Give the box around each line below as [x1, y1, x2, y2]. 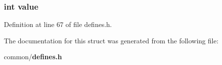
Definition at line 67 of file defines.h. [4, 19, 112, 29]
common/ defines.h [4, 52, 62, 62]
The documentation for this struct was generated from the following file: [4, 35, 219, 45]
